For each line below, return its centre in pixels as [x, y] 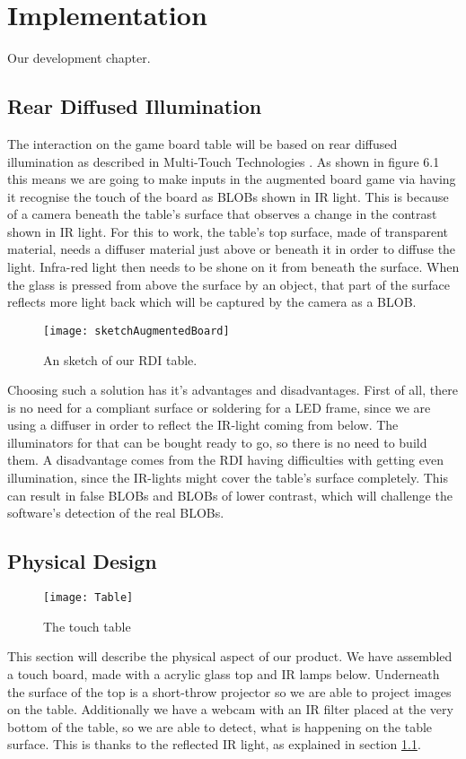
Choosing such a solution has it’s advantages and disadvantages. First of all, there [233, 390]
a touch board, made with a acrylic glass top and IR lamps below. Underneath [224, 673]
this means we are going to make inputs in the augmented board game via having [232, 179]
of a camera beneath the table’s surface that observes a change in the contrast [222, 214]
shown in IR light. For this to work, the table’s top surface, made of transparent [228, 231]
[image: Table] [88, 598]
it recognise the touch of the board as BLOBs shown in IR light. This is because [228, 196]
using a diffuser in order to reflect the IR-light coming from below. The [203, 425]
